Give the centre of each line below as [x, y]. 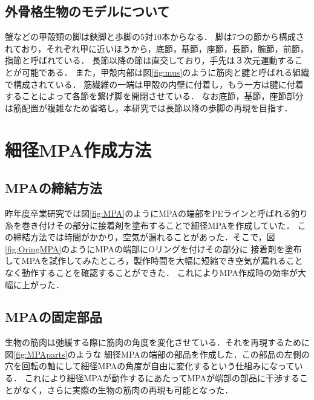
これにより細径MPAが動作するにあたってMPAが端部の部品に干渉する [162, 378]
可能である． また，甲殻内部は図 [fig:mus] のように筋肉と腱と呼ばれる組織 [165, 72]
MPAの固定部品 [54, 317]
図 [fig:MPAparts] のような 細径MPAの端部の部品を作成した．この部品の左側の [157, 354]
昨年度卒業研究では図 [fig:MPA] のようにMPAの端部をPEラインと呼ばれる [148, 213]
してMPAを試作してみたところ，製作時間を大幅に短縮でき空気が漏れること [154, 261]
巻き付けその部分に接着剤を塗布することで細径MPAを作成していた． [158, 225]
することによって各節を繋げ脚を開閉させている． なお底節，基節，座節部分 [154, 96]
